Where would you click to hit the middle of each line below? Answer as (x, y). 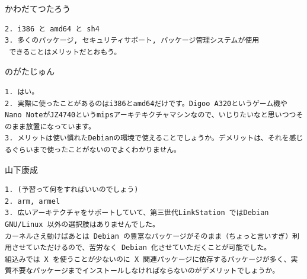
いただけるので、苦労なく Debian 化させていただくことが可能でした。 (152, 248)
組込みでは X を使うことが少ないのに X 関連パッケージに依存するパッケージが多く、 (148, 259)
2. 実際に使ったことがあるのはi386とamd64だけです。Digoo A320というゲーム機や (146, 103)
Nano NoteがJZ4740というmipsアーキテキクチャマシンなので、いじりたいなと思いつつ (151, 115)
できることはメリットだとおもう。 (65, 52)
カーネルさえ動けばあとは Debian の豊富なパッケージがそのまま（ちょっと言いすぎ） (149, 236)
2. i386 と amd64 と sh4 (52, 29)
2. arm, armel (33, 201)
